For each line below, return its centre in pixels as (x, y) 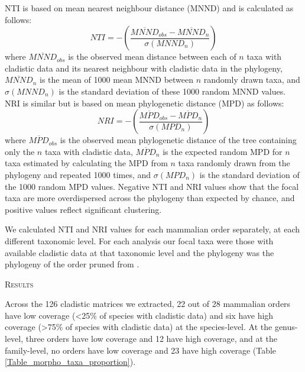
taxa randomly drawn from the (234, 163)
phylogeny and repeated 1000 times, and (78, 174)
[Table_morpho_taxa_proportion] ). (70, 362)
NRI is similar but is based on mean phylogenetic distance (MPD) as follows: (145, 103)
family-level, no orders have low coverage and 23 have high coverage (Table (141, 350)
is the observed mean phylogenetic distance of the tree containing (178, 140)
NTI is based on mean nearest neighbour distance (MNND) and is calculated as (149, 8)
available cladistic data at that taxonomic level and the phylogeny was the (139, 252)
